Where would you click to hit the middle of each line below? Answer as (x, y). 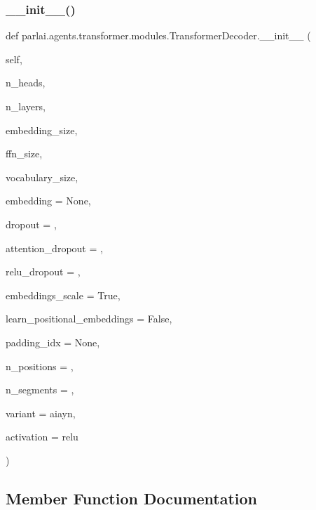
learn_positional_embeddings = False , (89, 319)
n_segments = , (40, 390)
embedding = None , (48, 201)
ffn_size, (24, 153)
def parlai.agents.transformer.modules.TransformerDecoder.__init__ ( (158, 35)
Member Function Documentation (132, 498)
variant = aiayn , (41, 413)
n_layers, (26, 106)
